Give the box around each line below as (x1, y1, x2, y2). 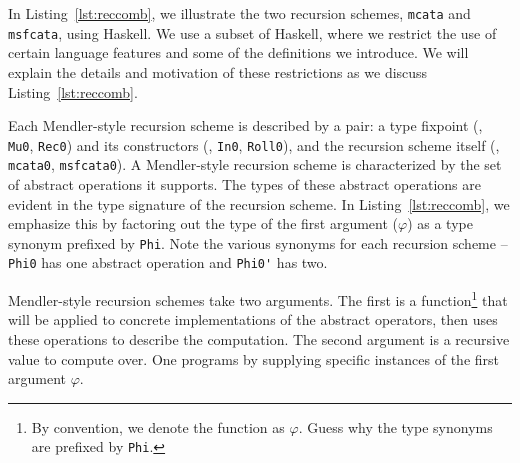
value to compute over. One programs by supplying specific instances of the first (8, 348, 499, 369)
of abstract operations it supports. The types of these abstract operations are (8, 174, 481, 194)
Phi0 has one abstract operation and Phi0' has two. (8, 252, 328, 273)
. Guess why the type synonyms (298, 416, 493, 437)
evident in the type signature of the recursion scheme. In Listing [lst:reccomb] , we (8, 193, 510, 214)
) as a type (407, 213, 473, 234)
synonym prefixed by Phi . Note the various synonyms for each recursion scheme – (8, 232, 508, 253)
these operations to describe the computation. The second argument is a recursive (8, 328, 510, 349)
